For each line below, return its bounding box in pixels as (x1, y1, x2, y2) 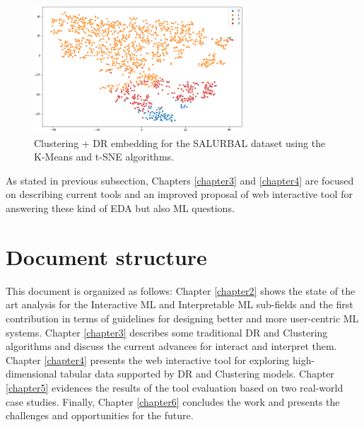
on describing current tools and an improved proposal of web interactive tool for (6, 187, 353, 201)
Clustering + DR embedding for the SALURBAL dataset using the (34, 135, 326, 150)
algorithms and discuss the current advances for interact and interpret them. (6, 339, 337, 353)
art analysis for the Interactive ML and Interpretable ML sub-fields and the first (6, 297, 353, 312)
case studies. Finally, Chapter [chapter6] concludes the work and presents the (6, 394, 340, 409)
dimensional (6, 366, 57, 381)
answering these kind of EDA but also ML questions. (6, 201, 235, 216)
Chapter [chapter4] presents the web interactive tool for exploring (6, 352, 290, 367)
